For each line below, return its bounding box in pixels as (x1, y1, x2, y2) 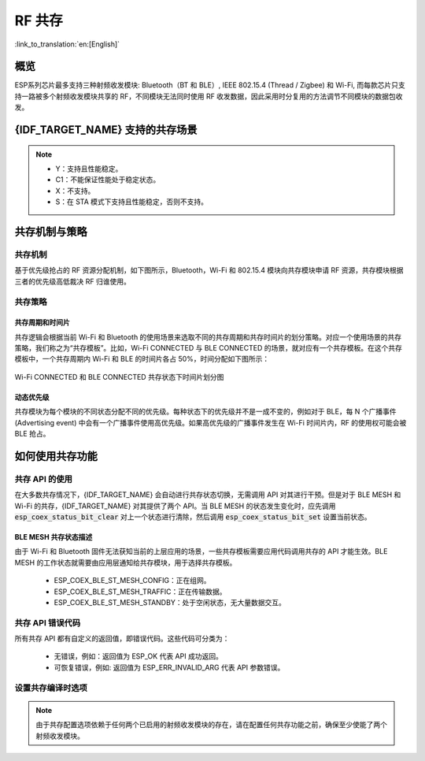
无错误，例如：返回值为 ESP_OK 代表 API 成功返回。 (54, 651, 224, 661)
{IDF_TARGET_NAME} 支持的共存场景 (14, 123, 198, 137)
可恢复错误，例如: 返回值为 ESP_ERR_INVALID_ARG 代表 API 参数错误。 (54, 663, 285, 672)
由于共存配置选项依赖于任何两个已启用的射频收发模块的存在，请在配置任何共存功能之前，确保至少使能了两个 (35, 720, 387, 729)
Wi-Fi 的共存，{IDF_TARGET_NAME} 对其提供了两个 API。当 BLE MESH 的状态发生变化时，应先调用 (14, 501, 336, 510)
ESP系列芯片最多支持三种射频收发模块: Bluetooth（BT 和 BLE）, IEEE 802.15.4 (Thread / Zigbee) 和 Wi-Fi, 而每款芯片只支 (14, 80, 405, 90)
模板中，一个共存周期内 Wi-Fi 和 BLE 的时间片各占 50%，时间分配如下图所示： (14, 355, 270, 364)
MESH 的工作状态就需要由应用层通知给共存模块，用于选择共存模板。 (14, 558, 237, 567)
